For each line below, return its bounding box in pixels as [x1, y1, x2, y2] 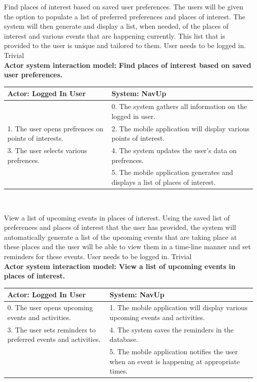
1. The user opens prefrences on [7, 123, 103, 133]
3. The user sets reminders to [7, 324, 96, 334]
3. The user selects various [7, 145, 87, 155]
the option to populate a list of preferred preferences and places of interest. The [4, 11, 246, 21]
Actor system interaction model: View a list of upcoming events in [4, 261, 236, 271]
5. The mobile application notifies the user [109, 346, 238, 357]
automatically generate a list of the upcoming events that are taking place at [4, 231, 237, 242]
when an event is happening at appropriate [109, 356, 240, 366]
